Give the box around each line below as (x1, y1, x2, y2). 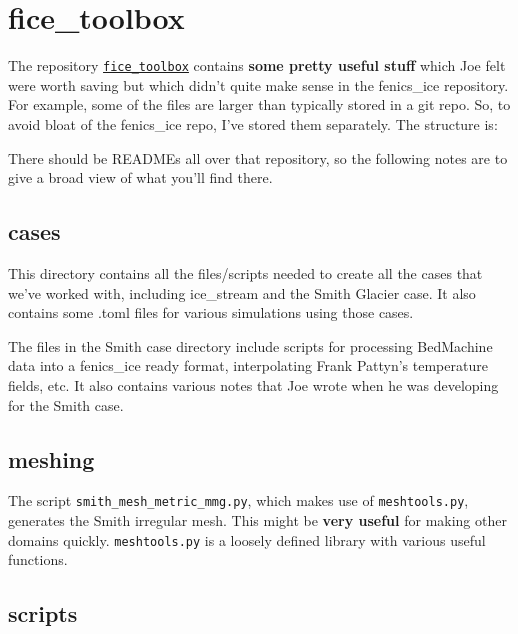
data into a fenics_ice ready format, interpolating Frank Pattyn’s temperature (8, 355, 488, 376)
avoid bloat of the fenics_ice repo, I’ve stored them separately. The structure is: (8, 113, 498, 134)
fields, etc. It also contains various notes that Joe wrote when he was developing (8, 374, 499, 395)
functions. (8, 549, 68, 570)
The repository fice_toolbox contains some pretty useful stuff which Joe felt (8, 55, 506, 76)
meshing (8, 443, 95, 474)
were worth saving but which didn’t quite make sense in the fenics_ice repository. (8, 74, 509, 95)
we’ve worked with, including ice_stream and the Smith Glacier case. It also (8, 282, 476, 303)
